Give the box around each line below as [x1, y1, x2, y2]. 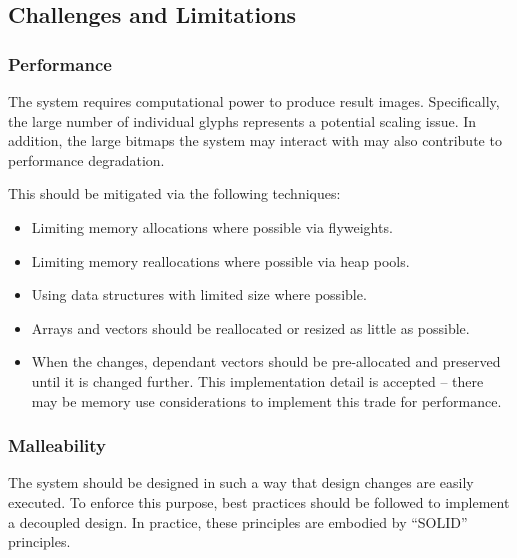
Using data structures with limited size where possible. [31, 284, 367, 305]
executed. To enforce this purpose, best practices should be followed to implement [8, 491, 510, 512]
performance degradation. [8, 149, 165, 170]
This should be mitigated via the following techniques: [8, 183, 341, 204]
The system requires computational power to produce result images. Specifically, [8, 91, 500, 111]
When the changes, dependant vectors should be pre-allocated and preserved [31, 351, 501, 372]
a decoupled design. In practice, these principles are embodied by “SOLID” [8, 511, 468, 532]
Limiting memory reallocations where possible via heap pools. [31, 250, 410, 271]
